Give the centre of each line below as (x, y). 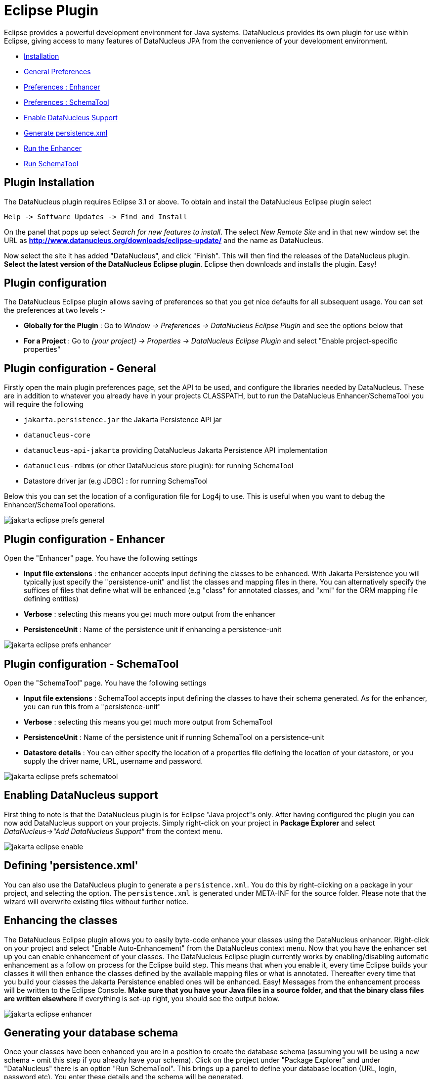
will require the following (44, 404)
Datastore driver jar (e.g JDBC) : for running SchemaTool (116, 481)
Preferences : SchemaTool (66, 102)
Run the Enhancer (53, 148)
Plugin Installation (49, 183)
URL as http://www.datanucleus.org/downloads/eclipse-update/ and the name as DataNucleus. (164, 240)
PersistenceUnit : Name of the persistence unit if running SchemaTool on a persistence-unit (174, 737)
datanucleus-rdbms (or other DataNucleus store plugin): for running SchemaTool (159, 466)
